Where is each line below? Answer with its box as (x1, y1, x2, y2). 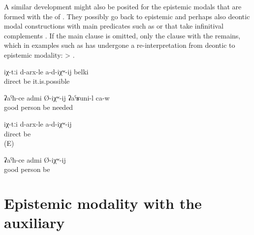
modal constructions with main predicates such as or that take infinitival (4, 21, 223, 31)
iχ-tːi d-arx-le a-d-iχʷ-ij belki (4, 66, 89, 76)
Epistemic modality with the (4, 193, 202, 213)
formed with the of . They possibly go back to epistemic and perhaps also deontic (4, 11, 250, 21)
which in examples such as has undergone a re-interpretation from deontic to (4, 40, 235, 50)
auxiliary (4, 212, 65, 233)
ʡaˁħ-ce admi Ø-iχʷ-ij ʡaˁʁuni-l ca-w (4, 92, 110, 102)
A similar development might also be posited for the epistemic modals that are (4, 1, 242, 11)
